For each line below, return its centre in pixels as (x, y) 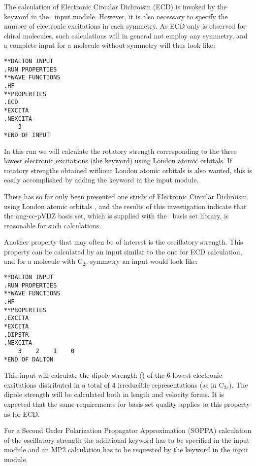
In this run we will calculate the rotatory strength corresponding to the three (120, 151)
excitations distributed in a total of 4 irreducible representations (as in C (114, 384)
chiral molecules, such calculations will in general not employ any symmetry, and (126, 35)
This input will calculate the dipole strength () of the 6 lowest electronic (113, 375)
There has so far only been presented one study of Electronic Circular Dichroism (126, 196)
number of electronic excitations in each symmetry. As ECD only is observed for (125, 26)
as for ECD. (22, 413)
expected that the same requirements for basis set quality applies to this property (127, 404)
